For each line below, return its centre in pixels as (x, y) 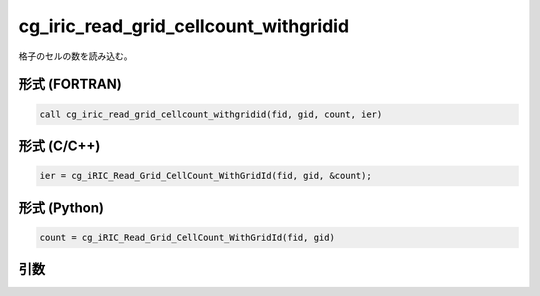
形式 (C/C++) (59, 145)
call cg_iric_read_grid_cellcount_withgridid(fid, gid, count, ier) (211, 114)
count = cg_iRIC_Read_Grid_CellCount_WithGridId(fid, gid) (187, 237)
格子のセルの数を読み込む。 (75, 56)
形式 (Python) (61, 207)
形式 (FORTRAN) (70, 84)
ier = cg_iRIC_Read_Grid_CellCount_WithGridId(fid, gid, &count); (205, 176)
